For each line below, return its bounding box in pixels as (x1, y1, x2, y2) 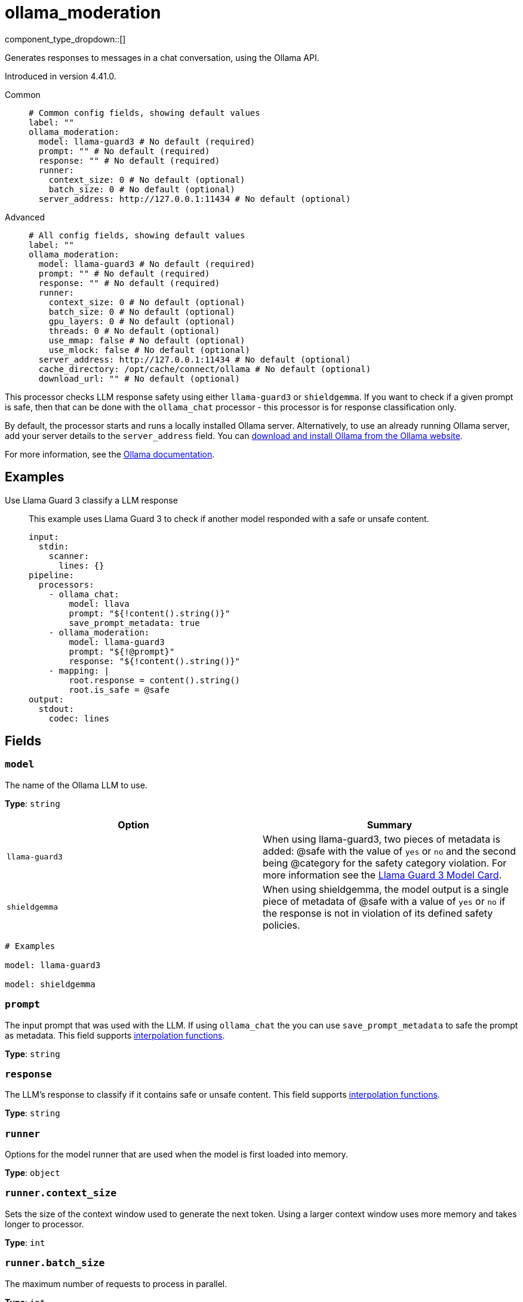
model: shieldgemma (5, 979, 96, 989)
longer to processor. (5, 1218, 84, 1229)
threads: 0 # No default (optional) (48, 325, 220, 336)
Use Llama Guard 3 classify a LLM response (5, 495, 178, 505)
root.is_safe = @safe (69, 684, 170, 695)
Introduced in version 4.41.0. (5, 70, 116, 81)
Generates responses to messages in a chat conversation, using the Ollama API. (5, 52, 319, 63)
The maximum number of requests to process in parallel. (5, 1278, 227, 1289)
